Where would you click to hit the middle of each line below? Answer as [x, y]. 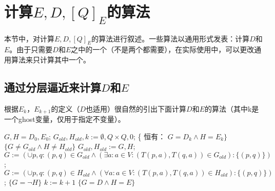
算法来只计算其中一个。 [51, 59]
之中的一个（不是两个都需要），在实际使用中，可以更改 [163, 49]
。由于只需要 [31, 49]
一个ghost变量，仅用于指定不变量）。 [65, 119]
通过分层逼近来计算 [53, 87]
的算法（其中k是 [232, 108]
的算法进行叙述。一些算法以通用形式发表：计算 [171, 38]
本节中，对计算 [29, 38]
